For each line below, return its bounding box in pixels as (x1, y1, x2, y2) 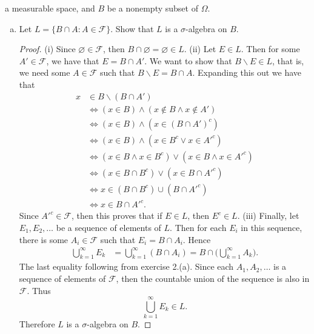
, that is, (272, 54, 304, 67)
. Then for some (241, 42, 300, 55)
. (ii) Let (184, 42, 216, 55)
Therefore (19, 318, 55, 330)
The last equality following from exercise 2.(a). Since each (19, 260, 234, 273)
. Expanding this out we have (192, 66, 302, 79)
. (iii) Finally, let (237, 209, 299, 222)
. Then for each (170, 221, 227, 233)
